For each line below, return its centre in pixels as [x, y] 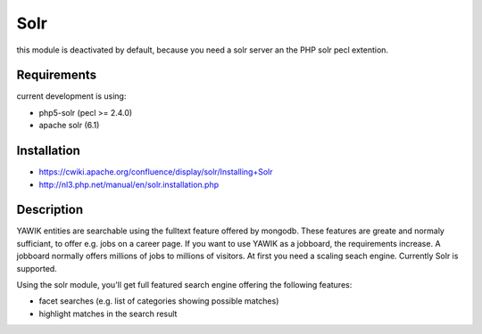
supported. [37, 268]
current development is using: [71, 96]
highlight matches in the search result [108, 314]
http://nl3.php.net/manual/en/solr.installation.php [129, 184]
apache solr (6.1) [69, 126]
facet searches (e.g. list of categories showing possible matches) [159, 301]
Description [50, 210]
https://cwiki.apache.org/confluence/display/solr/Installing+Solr [156, 172]
